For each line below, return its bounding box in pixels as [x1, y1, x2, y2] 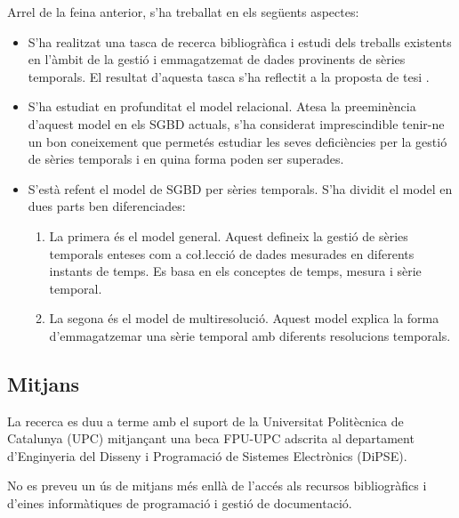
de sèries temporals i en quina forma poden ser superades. [28, 150, 344, 168]
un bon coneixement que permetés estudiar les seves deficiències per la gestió [28, 132, 447, 150]
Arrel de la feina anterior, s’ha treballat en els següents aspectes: [7, 3, 359, 20]
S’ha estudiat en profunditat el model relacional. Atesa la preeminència [28, 97, 416, 116]
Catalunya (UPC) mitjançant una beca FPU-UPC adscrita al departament [7, 429, 415, 448]
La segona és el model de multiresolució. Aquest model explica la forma [49, 309, 439, 328]
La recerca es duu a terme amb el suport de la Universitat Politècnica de [7, 411, 404, 430]
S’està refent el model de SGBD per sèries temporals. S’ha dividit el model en [28, 179, 453, 198]
